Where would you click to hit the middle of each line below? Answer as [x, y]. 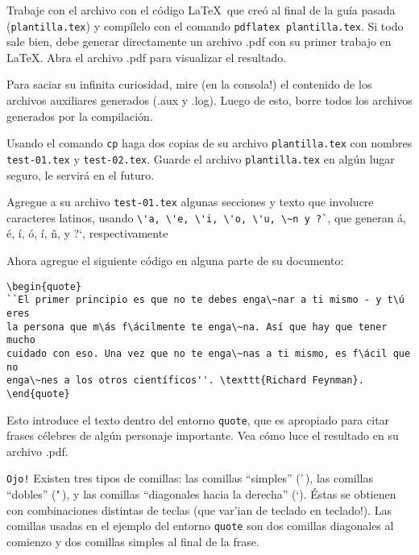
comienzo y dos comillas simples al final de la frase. [133, 541]
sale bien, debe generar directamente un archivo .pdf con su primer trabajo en [199, 41]
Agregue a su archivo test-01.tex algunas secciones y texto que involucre [190, 202]
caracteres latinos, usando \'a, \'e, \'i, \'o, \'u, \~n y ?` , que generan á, [206, 217]
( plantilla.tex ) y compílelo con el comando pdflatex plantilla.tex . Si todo [205, 25]
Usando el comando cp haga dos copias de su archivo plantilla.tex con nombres [209, 143]
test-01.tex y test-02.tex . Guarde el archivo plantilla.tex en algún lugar [201, 158]
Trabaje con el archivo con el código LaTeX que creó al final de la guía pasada [201, 10]
